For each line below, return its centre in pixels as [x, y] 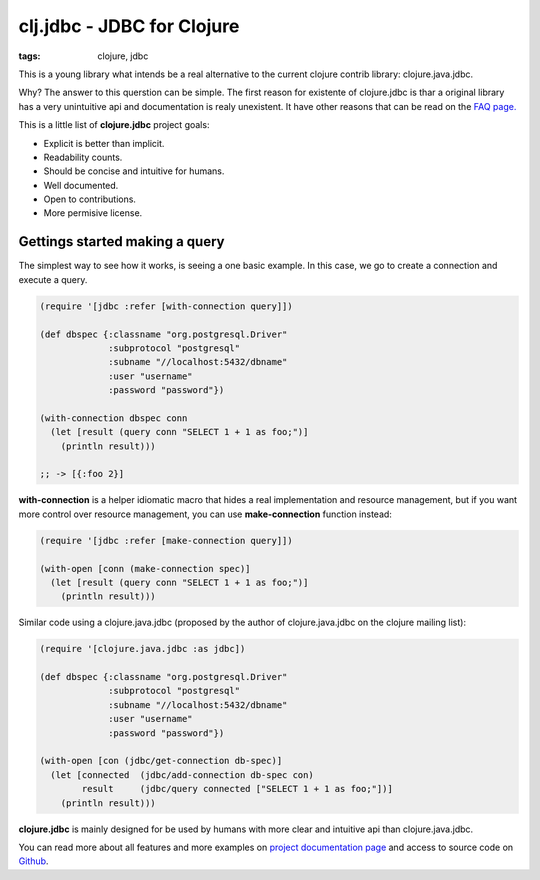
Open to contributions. [90, 199]
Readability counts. [83, 157]
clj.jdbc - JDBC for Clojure [129, 26]
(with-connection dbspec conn [113, 418]
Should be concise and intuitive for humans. [134, 171]
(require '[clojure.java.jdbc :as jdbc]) [142, 649]
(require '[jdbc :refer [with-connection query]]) [166, 306]
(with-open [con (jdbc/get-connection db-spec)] [161, 761]
